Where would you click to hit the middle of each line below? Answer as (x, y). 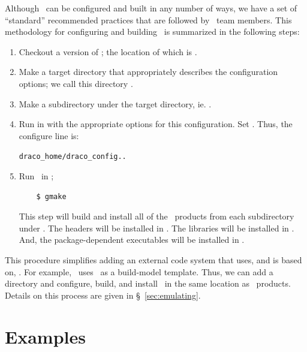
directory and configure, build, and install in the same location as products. (148, 283)
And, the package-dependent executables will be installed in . (132, 240)
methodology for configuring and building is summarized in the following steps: (152, 31)
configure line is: (49, 135)
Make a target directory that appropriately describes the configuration (148, 72)
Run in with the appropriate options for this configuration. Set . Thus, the (156, 124)
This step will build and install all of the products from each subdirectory (156, 216)
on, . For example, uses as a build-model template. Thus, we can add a (139, 271)
